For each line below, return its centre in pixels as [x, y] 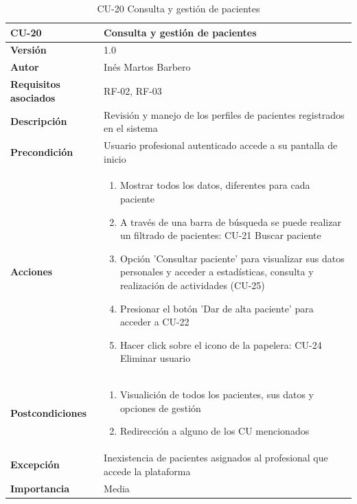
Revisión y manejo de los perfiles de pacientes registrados [224, 114]
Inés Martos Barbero [147, 67]
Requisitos [35, 84]
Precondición [42, 151]
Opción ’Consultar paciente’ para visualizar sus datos [232, 258]
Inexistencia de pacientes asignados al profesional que [216, 458]
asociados [33, 97]
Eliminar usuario [155, 358]
